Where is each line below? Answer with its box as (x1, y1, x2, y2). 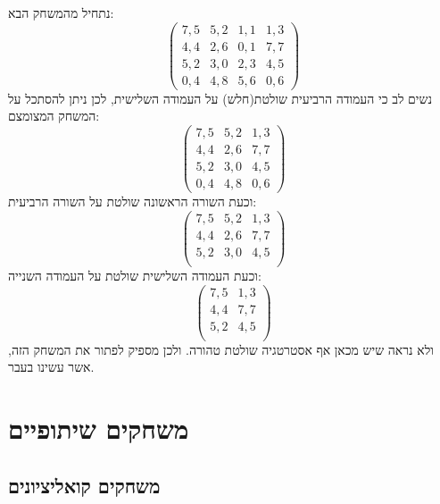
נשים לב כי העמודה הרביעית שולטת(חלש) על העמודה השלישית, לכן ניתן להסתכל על (8, 88, 432, 107)
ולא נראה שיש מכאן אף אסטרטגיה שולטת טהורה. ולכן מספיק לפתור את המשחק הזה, (8, 340, 434, 358)
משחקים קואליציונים (8, 471, 161, 499)
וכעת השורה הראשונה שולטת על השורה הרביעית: (8, 192, 257, 211)
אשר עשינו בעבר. (8, 357, 95, 376)
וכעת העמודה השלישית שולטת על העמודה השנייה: (8, 265, 262, 284)
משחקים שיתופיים (8, 410, 189, 447)
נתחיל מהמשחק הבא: (8, 4, 114, 21)
